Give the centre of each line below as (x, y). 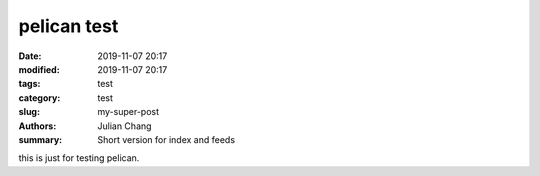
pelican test (68, 26)
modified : (39, 69)
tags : (29, 84)
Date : (30, 56)
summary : (40, 139)
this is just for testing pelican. (79, 158)
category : (39, 97)
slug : (29, 112)
